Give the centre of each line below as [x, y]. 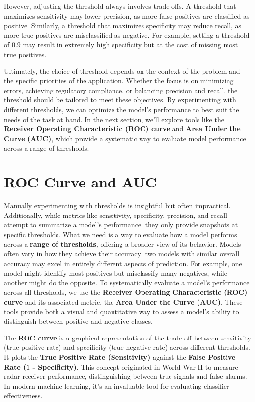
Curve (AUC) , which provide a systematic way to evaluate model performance [125, 138]
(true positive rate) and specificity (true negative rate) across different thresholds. [127, 347]
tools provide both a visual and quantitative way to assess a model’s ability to [122, 311]
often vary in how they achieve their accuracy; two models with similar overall [122, 253]
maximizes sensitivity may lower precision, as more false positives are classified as [127, 15]
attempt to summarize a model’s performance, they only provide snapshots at [121, 225]
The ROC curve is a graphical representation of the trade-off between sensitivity [127, 337]
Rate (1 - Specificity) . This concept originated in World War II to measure [121, 366]
